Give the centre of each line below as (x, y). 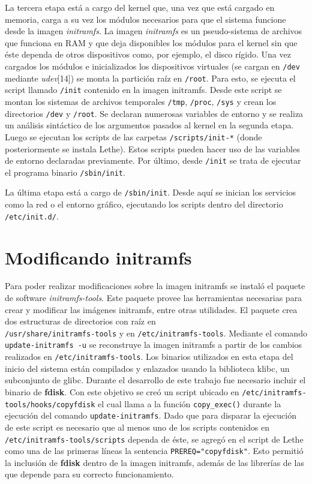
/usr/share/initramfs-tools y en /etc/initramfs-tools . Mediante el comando (156, 333)
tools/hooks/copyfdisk (50, 405)
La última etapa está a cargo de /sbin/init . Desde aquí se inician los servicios (151, 192)
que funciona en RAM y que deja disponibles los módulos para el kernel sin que (151, 42)
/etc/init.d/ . (32, 216)
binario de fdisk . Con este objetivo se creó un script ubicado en (122, 391)
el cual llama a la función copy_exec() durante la (190, 403)
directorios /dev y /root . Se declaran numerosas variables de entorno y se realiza (154, 113)
